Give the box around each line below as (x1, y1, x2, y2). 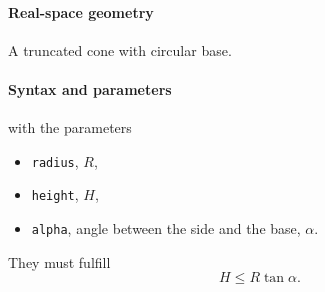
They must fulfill (8, 251, 111, 272)
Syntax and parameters (8, 78, 172, 99)
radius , (31, 150, 79, 171)
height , (31, 184, 79, 205)
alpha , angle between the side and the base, (31, 218, 301, 239)
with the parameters (8, 117, 132, 138)
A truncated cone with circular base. (8, 39, 232, 60)
